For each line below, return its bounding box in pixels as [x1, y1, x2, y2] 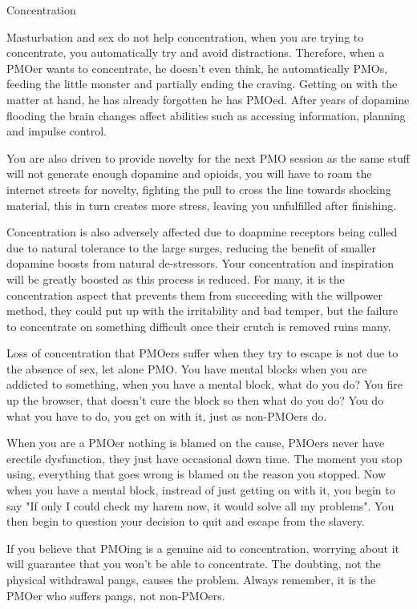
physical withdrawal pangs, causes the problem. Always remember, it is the [6, 571, 376, 587]
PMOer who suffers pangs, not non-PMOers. [6, 587, 225, 603]
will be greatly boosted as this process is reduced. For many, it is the [6, 270, 345, 287]
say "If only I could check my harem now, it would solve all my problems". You [6, 497, 395, 514]
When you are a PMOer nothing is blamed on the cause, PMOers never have [6, 434, 385, 451]
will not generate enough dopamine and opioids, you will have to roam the [6, 165, 372, 182]
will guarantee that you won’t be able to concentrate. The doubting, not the [6, 555, 381, 572]
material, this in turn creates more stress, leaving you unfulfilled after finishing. [6, 196, 397, 213]
